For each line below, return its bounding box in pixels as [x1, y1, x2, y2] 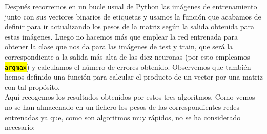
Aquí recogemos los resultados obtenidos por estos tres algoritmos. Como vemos [5, 91, 255, 102]
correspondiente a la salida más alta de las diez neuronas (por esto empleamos [5, 51, 250, 62]
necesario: [5, 122, 35, 132]
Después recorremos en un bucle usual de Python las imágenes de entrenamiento [5, 1, 257, 11]
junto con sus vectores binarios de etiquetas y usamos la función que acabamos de [5, 11, 261, 22]
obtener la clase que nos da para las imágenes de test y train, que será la [5, 41, 233, 52]
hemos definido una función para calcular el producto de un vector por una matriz [5, 71, 263, 82]
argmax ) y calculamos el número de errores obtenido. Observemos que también [5, 61, 251, 72]
